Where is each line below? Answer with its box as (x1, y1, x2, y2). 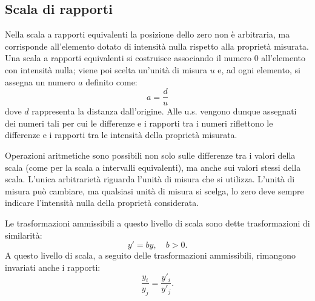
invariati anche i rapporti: (5, 260, 101, 273)
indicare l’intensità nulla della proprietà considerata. (5, 196, 199, 209)
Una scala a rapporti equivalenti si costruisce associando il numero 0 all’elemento (5, 51, 306, 64)
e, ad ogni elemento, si (217, 63, 300, 76)
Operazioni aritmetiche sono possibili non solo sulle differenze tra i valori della (5, 149, 296, 162)
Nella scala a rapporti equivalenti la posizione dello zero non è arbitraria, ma (5, 28, 290, 41)
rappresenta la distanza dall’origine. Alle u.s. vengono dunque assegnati (31, 105, 297, 117)
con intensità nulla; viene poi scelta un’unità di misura (5, 63, 207, 76)
